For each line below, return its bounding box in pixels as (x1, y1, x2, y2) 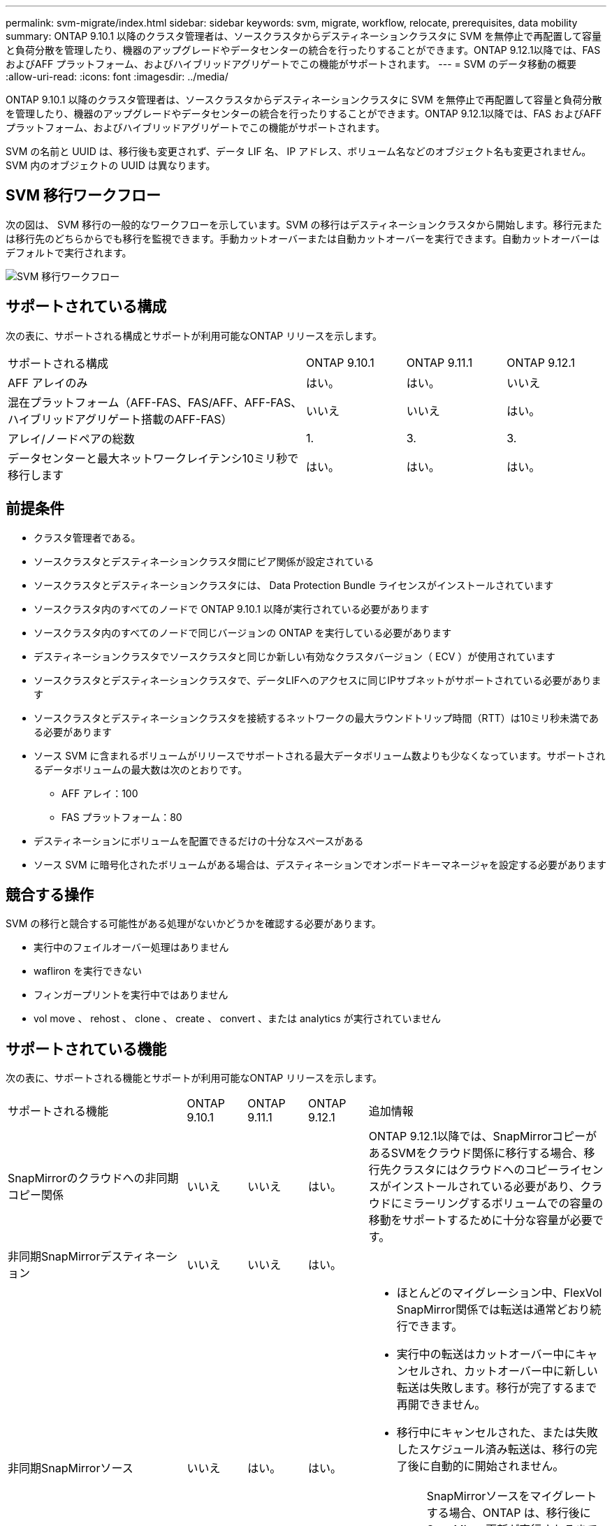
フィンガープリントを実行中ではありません (34, 989, 228, 1001)
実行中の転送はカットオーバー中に (396, 1347, 576, 1362)
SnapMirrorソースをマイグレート (426, 1489, 597, 1504)
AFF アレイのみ (8, 375, 88, 390)
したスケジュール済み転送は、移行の (396, 1442, 586, 1457)
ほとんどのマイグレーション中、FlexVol (396, 1286, 602, 1300)
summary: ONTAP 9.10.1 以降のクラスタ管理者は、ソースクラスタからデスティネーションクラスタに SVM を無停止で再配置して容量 (6, 30, 602, 42)
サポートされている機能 (6, 1040, 167, 1058)
